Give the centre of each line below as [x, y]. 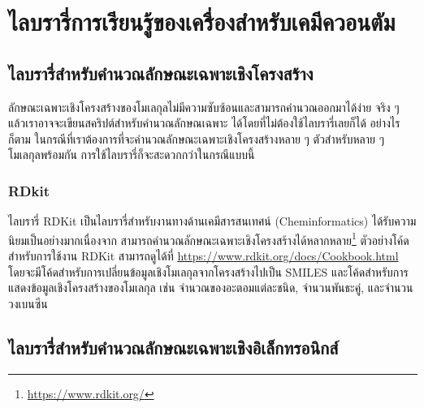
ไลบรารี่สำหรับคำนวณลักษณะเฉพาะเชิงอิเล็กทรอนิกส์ [173, 347]
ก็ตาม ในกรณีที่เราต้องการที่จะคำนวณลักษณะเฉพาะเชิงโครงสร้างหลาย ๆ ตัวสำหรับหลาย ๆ [197, 138]
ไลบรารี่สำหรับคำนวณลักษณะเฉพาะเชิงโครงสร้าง [161, 73]
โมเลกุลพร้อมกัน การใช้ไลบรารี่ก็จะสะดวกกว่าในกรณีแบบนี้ [132, 155]
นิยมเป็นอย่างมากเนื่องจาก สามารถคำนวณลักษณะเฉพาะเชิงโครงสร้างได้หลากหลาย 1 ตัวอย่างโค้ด [209, 238]
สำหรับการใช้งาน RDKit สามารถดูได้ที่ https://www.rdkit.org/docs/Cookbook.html [203, 256]
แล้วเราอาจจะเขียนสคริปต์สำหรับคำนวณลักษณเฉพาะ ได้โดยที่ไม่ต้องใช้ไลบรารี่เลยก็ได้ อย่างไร [204, 123]
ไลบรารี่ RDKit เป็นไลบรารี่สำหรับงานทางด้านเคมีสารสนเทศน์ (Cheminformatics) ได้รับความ [212, 221]
